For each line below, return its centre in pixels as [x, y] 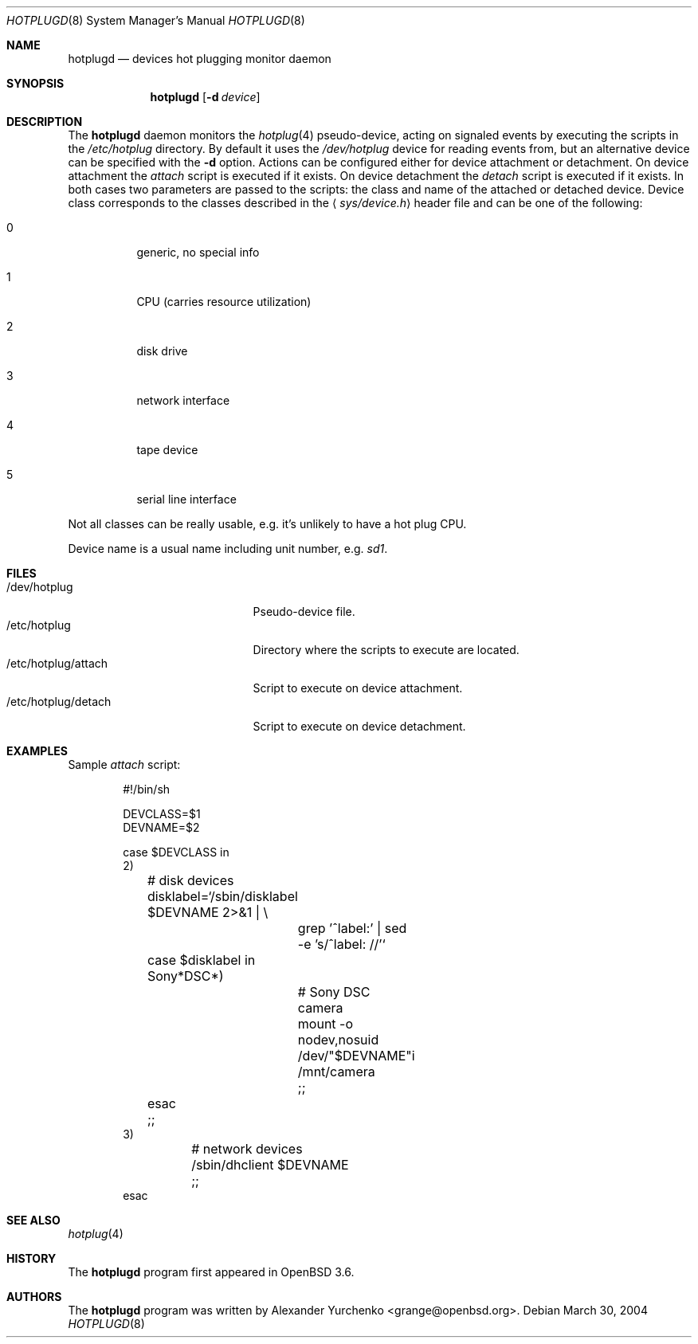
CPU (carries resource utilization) [224, 302]
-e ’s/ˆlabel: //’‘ [341, 944]
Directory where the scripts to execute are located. [386, 650]
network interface [183, 400]
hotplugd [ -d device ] [205, 97]
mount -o [325, 1024]
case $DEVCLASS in [176, 852]
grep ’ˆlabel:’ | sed [352, 928]
